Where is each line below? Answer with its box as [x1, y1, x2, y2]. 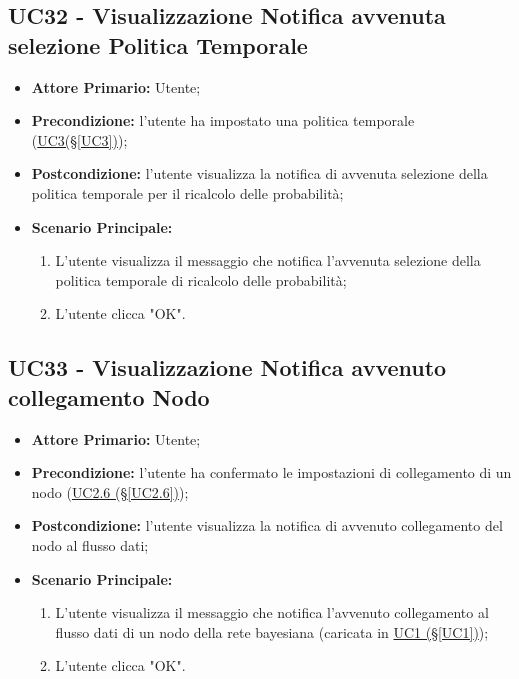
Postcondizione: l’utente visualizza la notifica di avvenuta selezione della [31, 163, 488, 184]
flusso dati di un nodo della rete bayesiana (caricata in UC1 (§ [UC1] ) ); [55, 621, 489, 642]
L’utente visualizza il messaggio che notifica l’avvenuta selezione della [55, 250, 481, 271]
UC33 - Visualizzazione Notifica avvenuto [8, 352, 447, 383]
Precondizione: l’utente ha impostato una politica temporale [31, 110, 415, 131]
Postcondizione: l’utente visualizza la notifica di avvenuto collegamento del [31, 515, 503, 536]
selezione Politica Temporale [8, 29, 308, 60]
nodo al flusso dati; [31, 534, 149, 555]
